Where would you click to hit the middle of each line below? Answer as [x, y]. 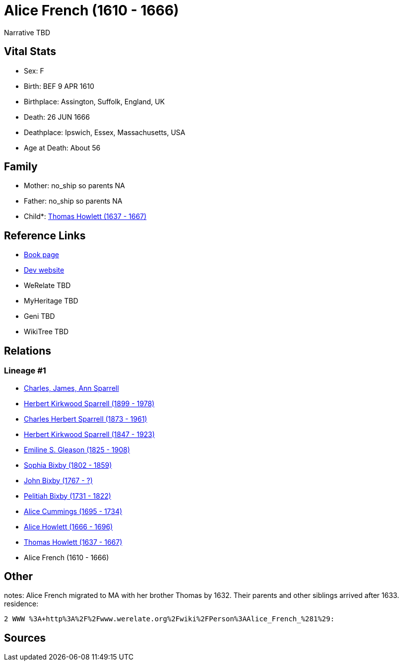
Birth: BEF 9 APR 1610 [59, 86]
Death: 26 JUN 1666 [57, 117]
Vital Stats [30, 52]
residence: [21, 604]
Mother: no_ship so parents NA [74, 186]
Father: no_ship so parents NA [73, 201]
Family [21, 167]
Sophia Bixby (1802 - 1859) [68, 465]
